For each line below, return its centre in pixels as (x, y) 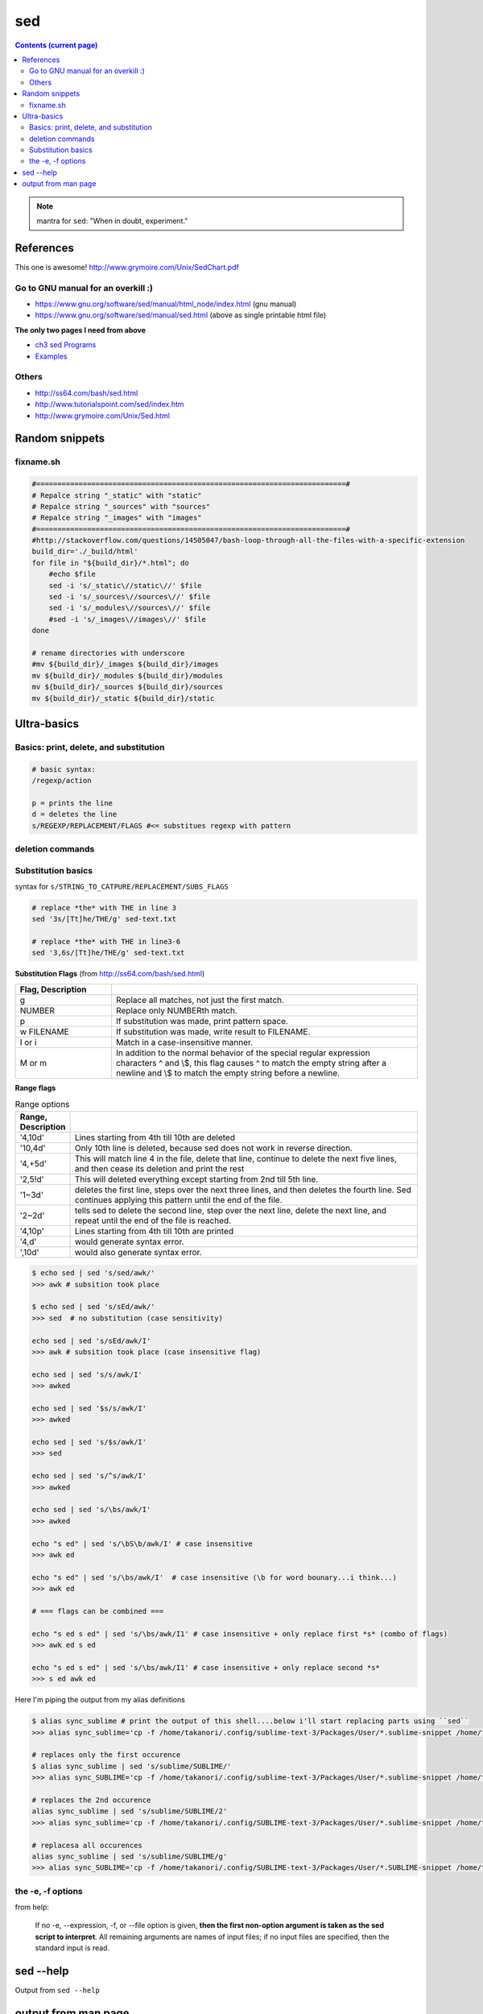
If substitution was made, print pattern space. (202, 1021)
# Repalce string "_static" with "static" (117, 495)
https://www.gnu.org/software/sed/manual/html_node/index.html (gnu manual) (166, 304)
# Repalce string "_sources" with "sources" (121, 506)
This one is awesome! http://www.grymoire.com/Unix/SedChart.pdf (127, 267)
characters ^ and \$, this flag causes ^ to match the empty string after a (251, 1063)
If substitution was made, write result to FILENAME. (213, 1031)
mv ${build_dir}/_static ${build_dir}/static (123, 698)
